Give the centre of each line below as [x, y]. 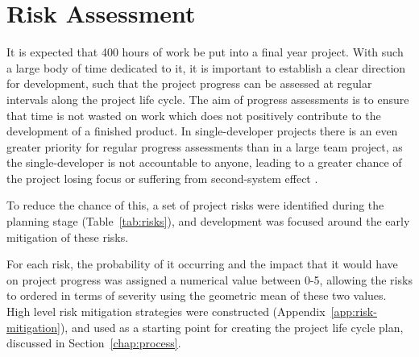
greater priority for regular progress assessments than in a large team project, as [205, 146]
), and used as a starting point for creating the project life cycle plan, [232, 327]
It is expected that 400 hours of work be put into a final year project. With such [205, 52]
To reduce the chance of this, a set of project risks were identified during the [195, 205]
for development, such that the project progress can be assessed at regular [189, 83]
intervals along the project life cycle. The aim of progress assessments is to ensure [208, 99]
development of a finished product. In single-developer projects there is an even [202, 131]
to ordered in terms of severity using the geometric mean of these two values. [197, 295]
